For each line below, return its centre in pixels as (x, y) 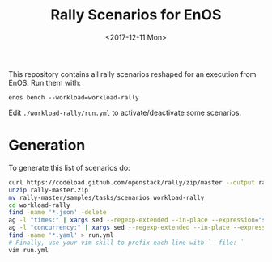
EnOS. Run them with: (45, 82)
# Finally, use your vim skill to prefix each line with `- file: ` (126, 243)
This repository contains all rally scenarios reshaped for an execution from (132, 74)
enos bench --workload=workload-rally (74, 97)
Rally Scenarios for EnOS (136, 15)
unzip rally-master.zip (49, 190)
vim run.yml (28, 250)
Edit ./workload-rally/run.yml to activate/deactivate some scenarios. (125, 112)
